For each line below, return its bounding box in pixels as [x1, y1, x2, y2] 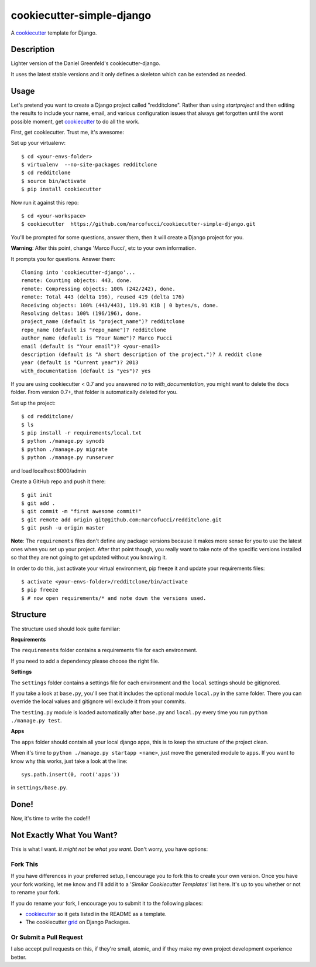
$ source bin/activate [21, 178, 87, 184]
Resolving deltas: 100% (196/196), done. [21, 310, 142, 317]
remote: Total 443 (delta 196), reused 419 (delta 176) [21, 294, 185, 300]
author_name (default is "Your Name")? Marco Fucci [21, 335, 173, 341]
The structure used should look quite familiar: [11, 625, 121, 632]
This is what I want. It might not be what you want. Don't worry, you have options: [11, 846, 208, 853]
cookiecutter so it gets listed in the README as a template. [25, 910, 167, 917]
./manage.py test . [11, 717, 62, 724]
